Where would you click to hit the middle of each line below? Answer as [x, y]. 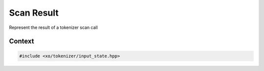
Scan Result [34, 13]
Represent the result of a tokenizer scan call [53, 27]
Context [22, 41]
